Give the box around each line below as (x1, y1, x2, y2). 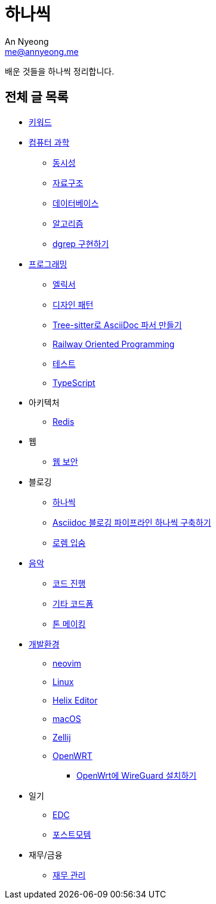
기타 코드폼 (53, 598, 94, 609)
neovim (53, 658, 82, 668)
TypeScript (53, 377, 95, 388)
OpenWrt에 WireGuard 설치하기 (76, 770, 197, 780)
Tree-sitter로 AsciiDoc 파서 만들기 (53, 319, 182, 330)
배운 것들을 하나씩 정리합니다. (5, 66, 115, 76)
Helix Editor (53, 695, 98, 705)
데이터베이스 (53, 198, 99, 208)
